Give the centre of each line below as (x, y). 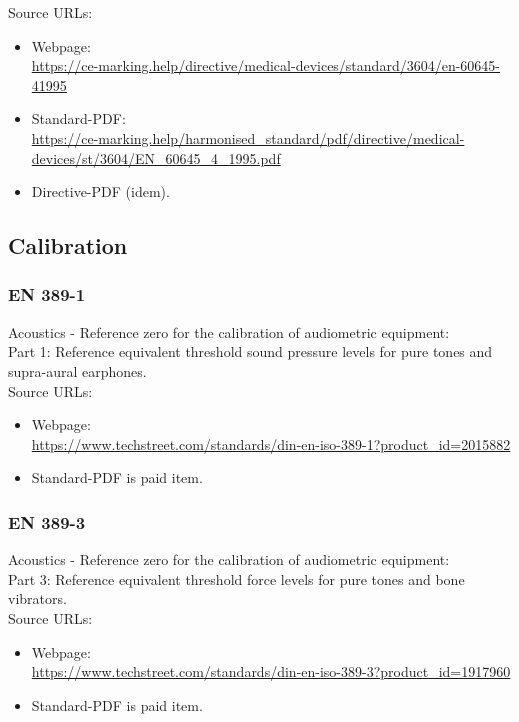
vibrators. (37, 598)
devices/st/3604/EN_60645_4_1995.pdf (156, 157)
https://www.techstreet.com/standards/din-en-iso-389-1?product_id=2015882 (271, 443)
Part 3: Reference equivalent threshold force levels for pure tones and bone (236, 578)
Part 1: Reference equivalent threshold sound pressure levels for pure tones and (250, 351)
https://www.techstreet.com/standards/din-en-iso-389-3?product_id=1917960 (271, 671)
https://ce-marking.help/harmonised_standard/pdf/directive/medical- (248, 137)
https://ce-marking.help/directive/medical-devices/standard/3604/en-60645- (265, 65)
